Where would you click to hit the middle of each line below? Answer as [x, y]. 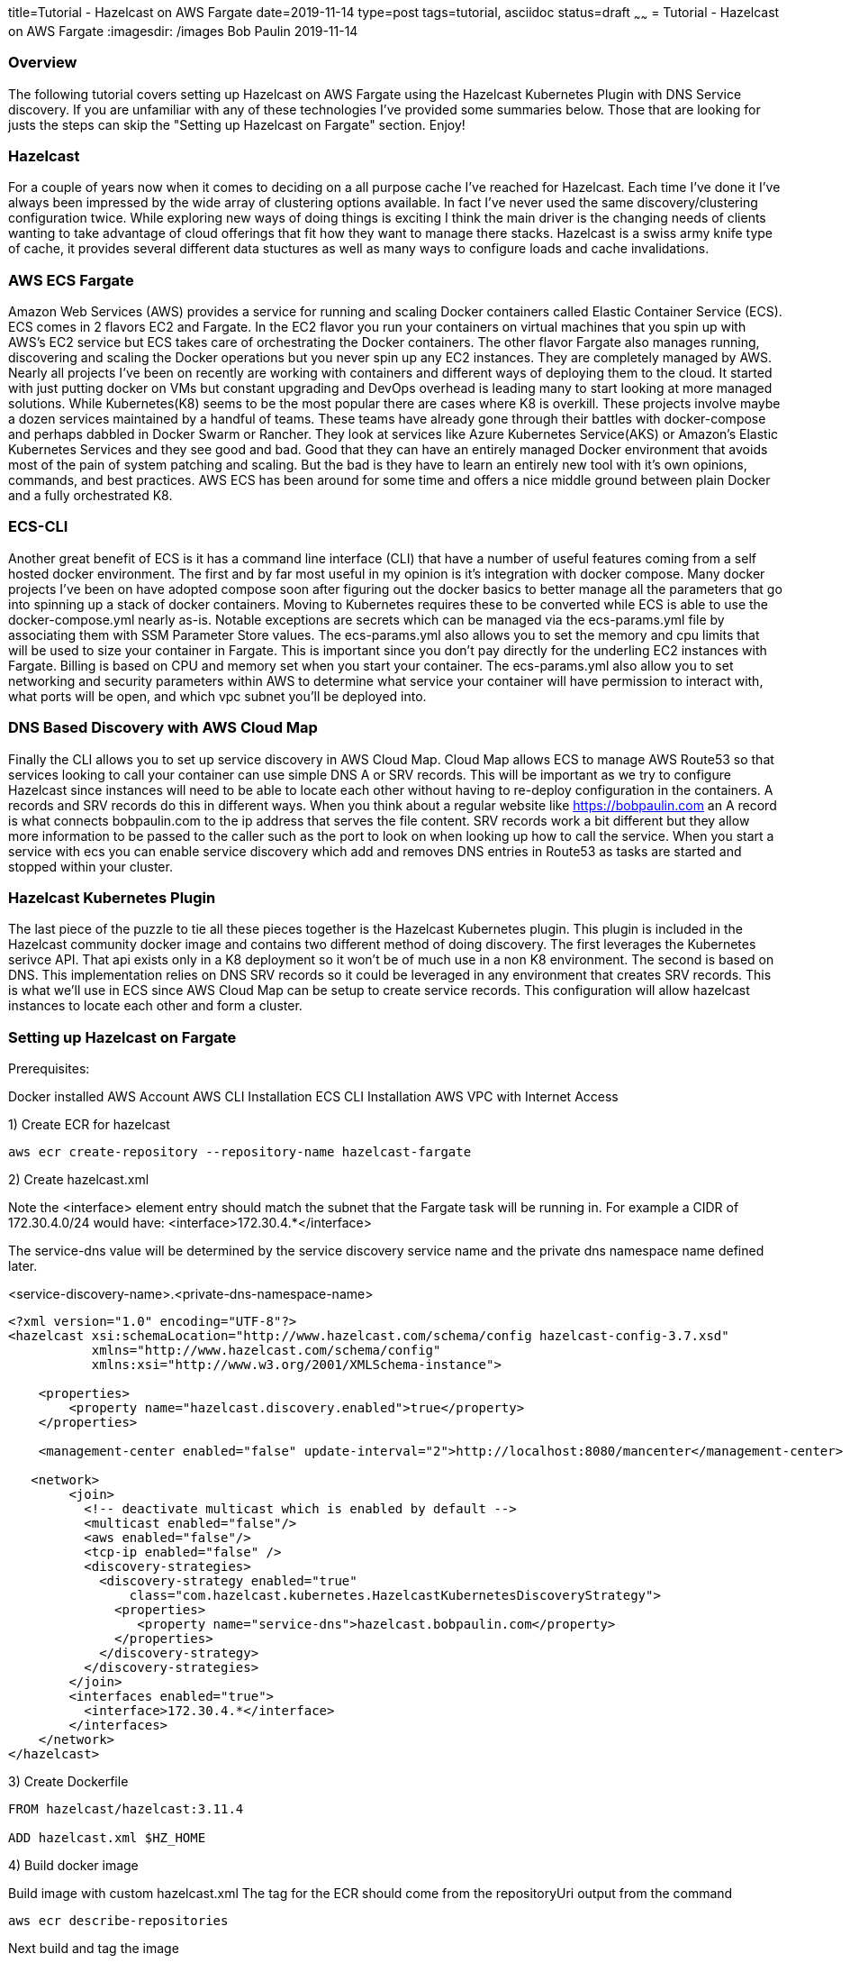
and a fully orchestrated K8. [90, 496]
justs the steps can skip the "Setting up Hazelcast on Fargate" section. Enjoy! [237, 124]
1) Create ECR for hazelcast [89, 1125]
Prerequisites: [49, 1069]
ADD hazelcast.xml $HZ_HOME [107, 1838]
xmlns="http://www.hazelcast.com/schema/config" [266, 1351]
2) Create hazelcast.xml [79, 1180]
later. [23, 1266]
